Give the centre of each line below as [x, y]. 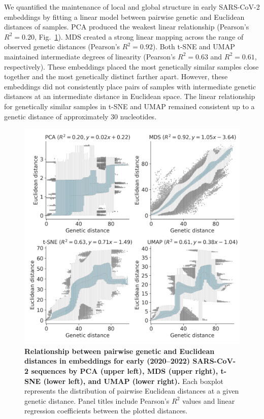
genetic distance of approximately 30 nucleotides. [80, 116]
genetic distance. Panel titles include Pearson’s [97, 400]
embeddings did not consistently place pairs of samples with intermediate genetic [130, 86]
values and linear [209, 400]
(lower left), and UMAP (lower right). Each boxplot [134, 381]
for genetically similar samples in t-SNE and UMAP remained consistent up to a [129, 106]
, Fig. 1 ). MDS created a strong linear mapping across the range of [139, 36]
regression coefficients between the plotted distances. [106, 411]
